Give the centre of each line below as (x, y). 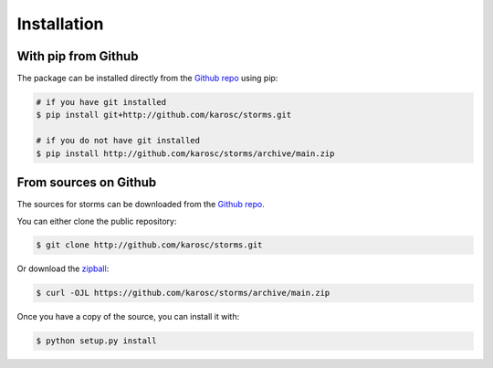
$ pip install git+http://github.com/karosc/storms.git (164, 115)
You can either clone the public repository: (97, 221)
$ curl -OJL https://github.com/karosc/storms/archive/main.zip (183, 293)
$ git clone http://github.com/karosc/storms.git (149, 245)
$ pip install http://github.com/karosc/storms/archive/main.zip (185, 153)
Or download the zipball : (63, 268)
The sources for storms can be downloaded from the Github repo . (141, 205)
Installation (60, 24)
